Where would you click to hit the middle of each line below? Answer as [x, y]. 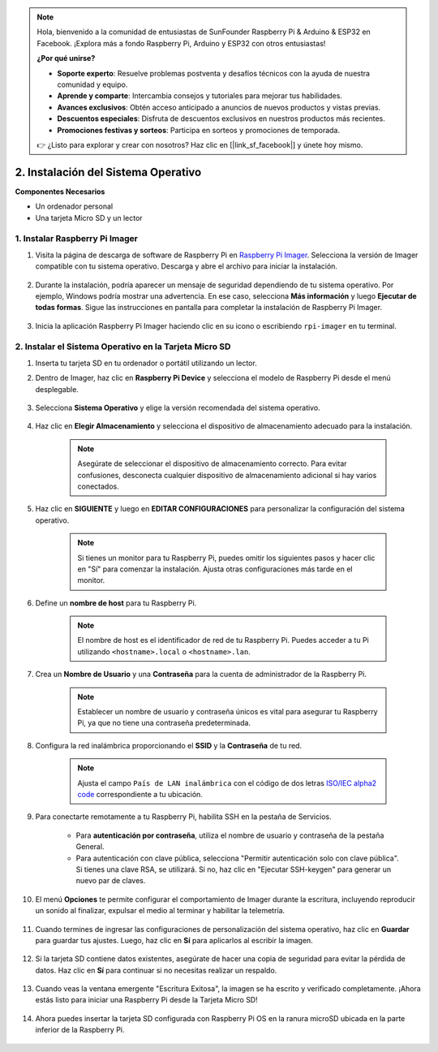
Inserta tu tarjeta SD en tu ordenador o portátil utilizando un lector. [146, 363]
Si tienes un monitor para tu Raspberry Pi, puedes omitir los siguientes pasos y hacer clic [226, 558]
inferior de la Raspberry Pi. [80, 1030]
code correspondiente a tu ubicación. [140, 794]
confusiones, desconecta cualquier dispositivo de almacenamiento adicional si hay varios [227, 475]
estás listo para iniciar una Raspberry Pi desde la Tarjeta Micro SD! [147, 1000]
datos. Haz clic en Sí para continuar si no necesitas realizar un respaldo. [156, 970]
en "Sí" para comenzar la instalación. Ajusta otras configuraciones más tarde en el [215, 569]
